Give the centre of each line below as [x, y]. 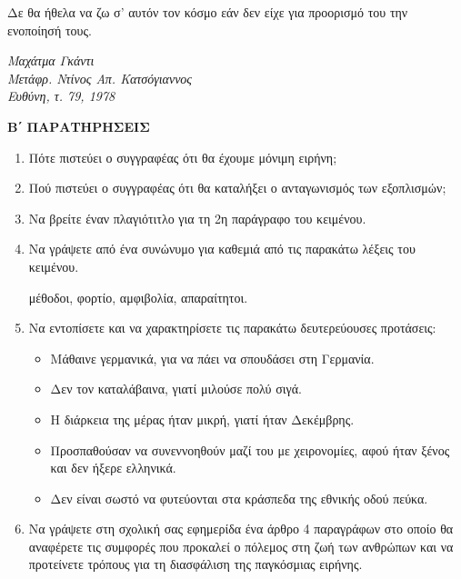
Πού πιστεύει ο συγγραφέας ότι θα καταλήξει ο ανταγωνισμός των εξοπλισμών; [237, 188]
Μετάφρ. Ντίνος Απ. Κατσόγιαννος [100, 78]
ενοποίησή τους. [50, 30]
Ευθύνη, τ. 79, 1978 [61, 96]
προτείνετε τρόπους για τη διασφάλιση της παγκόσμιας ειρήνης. [195, 564]
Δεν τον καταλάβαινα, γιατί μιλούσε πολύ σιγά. [176, 389]
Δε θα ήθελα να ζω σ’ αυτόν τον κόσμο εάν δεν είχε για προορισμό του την [208, 12]
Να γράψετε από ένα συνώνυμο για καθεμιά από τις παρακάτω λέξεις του [222, 249]
